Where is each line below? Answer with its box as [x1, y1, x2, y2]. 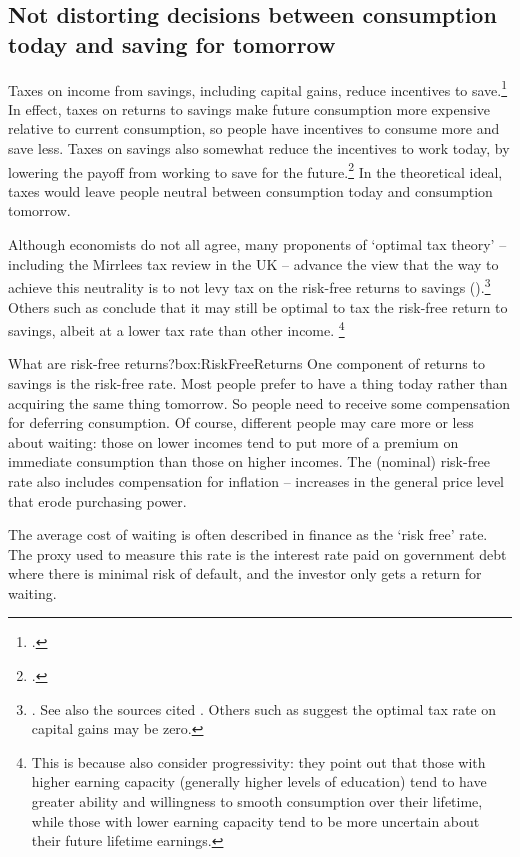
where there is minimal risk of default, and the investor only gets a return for [8, 563, 482, 584]
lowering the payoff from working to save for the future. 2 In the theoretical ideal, [8, 158, 503, 182]
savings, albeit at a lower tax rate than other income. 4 [8, 317, 345, 340]
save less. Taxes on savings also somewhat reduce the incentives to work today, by [8, 138, 510, 159]
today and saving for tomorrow [8, 28, 336, 59]
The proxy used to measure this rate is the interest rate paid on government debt [8, 543, 507, 564]
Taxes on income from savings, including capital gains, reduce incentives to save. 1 [8, 76, 508, 100]
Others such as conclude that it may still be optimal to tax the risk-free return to [8, 296, 508, 317]
